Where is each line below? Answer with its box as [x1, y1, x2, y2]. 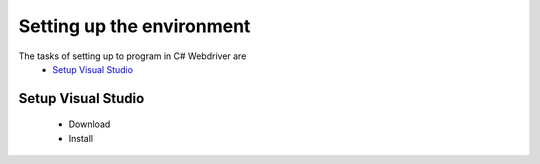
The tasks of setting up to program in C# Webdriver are [18, 50, 247, 62]
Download [68, 118, 111, 130]
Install [68, 132, 94, 144]
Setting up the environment [18, 15, 251, 37]
